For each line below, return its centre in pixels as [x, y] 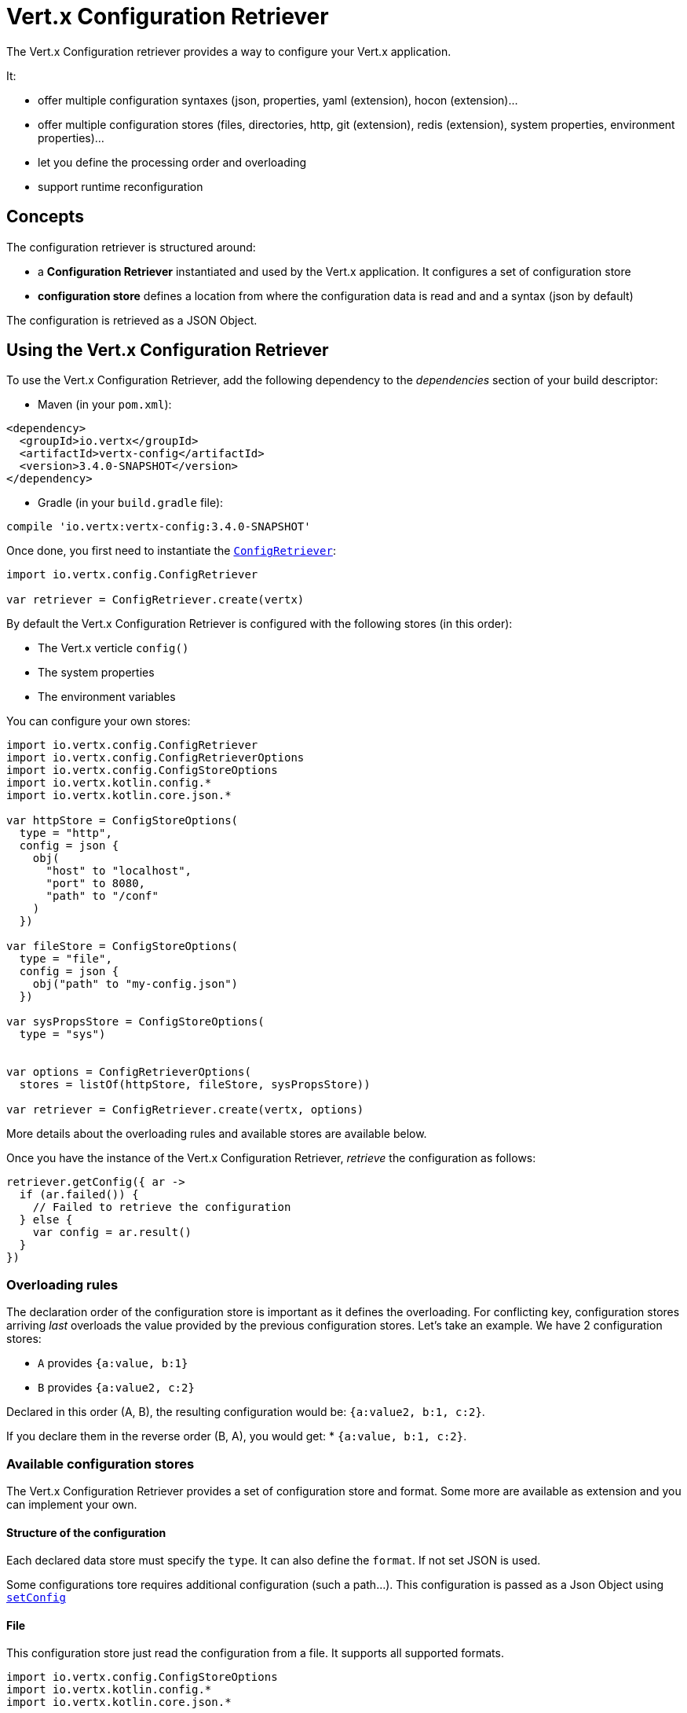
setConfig [36, 1598]
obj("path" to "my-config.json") [135, 984]
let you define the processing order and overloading [172, 162]
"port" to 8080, [96, 884]
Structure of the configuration [86, 1532]
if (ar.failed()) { [79, 1195]
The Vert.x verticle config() [113, 648]
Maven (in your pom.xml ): [105, 405]
